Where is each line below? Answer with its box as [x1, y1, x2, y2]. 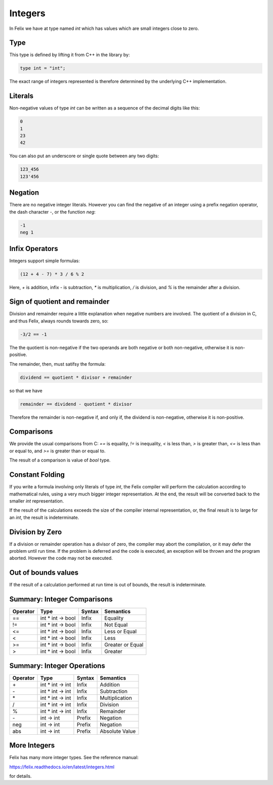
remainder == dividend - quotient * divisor [20, 401, 132, 407]
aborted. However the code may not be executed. [9, 555, 113, 561]
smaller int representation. [9, 497, 64, 504]
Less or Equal [104, 628, 137, 635]
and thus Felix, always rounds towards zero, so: [9, 317, 109, 324]
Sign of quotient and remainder [9, 297, 110, 306]
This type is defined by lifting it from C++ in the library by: [9, 52, 130, 58]
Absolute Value [100, 728, 136, 735]
